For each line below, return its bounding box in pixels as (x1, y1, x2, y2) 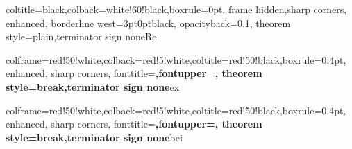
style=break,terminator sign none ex (6, 79, 180, 94)
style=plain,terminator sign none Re (6, 29, 157, 44)
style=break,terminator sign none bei (6, 130, 183, 144)
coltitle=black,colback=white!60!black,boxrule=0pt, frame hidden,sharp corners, (6, 2, 347, 16)
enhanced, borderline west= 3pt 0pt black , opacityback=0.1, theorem (6, 15, 291, 30)
